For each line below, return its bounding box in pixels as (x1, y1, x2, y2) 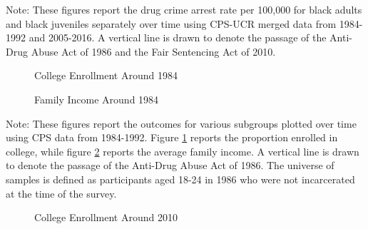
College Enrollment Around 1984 (34, 68, 178, 83)
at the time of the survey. (6, 185, 117, 200)
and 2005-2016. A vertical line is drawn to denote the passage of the (29, 30, 327, 45)
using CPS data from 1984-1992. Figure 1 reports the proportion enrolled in (6, 130, 338, 145)
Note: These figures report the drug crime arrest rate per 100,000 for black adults (6, 2, 362, 16)
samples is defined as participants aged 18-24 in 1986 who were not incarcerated (6, 171, 355, 186)
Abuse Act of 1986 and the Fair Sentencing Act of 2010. (31, 44, 276, 58)
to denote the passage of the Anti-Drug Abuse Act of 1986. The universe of (6, 158, 334, 173)
